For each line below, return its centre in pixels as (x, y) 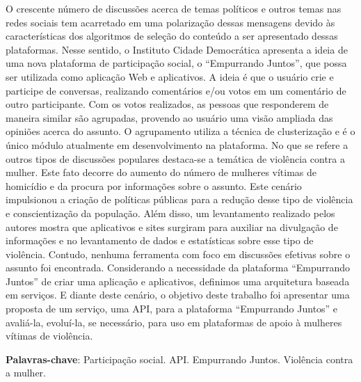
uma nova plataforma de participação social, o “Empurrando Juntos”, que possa (176, 63)
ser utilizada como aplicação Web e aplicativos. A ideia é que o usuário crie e (170, 76)
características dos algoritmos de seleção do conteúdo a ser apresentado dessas (172, 36)
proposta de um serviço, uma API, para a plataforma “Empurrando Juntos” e (172, 309)
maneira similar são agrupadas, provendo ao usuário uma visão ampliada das (169, 117)
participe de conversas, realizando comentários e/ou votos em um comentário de (176, 90)
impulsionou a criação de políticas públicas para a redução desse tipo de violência (179, 199)
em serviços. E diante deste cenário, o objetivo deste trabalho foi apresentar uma (178, 295)
